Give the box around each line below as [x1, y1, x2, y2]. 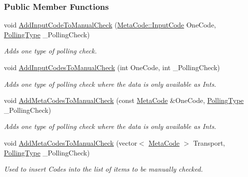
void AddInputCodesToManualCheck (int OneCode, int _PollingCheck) [4, 62, 220, 72]
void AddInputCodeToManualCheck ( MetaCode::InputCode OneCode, [4, 20, 216, 30]
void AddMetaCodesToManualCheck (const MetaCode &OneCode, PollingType [4, 95, 244, 105]
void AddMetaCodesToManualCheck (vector [4, 137, 138, 148]
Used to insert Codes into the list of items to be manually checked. [4, 164, 203, 174]
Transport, [193, 137, 225, 148]
